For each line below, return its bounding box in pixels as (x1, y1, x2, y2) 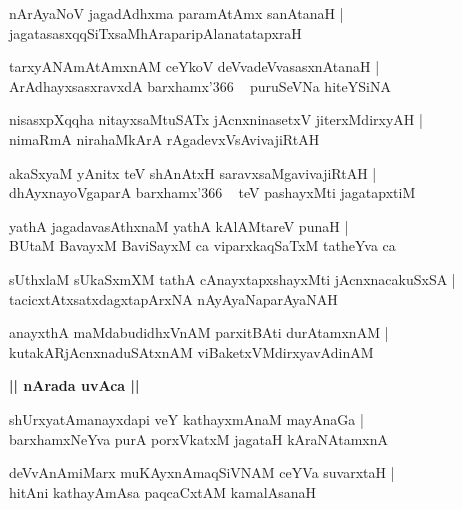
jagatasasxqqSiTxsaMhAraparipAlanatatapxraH (9, 22, 302, 43)
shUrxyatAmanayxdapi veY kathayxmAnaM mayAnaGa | (9, 408, 364, 429)
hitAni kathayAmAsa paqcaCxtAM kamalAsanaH (9, 481, 317, 502)
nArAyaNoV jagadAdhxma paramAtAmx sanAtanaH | (9, 3, 344, 23)
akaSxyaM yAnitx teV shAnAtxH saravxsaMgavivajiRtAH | (9, 162, 377, 183)
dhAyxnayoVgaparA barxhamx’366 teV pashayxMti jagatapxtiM (9, 182, 416, 203)
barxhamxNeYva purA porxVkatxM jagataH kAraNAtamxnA (9, 428, 388, 449)
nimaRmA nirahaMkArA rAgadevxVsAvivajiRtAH (9, 128, 320, 149)
